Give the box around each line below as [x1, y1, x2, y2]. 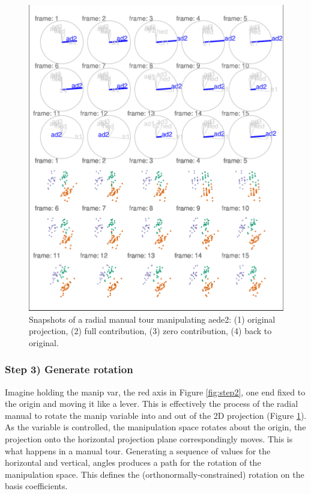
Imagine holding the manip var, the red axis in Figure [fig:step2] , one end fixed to [5, 385, 306, 398]
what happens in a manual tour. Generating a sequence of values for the [5, 444, 271, 457]
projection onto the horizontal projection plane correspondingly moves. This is [5, 432, 293, 445]
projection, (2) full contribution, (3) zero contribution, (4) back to [29, 325, 272, 337]
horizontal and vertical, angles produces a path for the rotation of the [5, 456, 261, 469]
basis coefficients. [5, 480, 68, 492]
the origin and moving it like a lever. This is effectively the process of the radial [5, 397, 298, 410]
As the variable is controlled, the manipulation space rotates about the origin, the [5, 421, 306, 433]
